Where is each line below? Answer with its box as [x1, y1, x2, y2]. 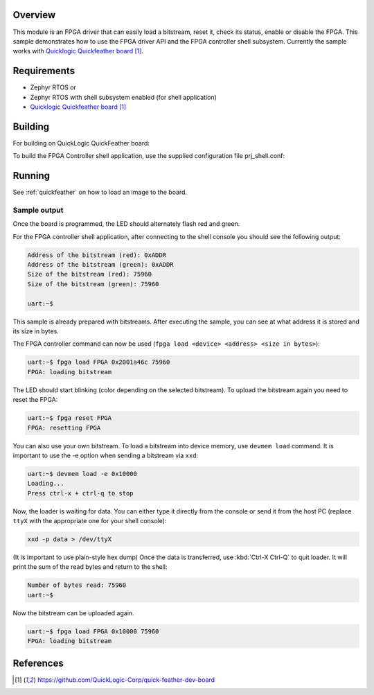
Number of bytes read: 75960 [27, 581, 127, 589]
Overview [12, 9, 56, 21]
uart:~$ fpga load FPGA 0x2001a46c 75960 [27, 358, 170, 367]
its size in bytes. [12, 327, 59, 335]
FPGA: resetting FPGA [27, 423, 101, 432]
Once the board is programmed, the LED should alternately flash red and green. [12, 220, 240, 228]
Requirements [12, 65, 75, 77]
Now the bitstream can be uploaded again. [12, 608, 134, 617]
